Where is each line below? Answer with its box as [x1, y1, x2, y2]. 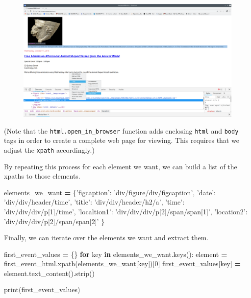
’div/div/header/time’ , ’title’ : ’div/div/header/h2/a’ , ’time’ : [4, 197, 185, 207]
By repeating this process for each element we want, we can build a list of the [4, 161, 237, 171]
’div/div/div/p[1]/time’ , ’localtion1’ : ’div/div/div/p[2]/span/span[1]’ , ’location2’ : [4, 206, 248, 216]
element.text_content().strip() [4, 268, 95, 278]
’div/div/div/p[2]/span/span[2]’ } [4, 216, 105, 226]
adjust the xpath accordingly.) [4, 144, 95, 155]
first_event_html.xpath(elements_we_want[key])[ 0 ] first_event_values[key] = [4, 258, 241, 269]
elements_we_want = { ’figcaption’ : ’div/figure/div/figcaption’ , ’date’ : [4, 187, 216, 197]
